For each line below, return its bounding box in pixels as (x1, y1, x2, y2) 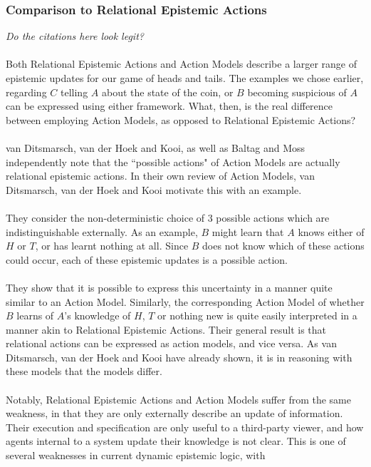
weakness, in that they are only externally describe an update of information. (6, 406, 343, 421)
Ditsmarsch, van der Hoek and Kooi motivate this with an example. (6, 182, 302, 197)
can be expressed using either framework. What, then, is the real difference (6, 98, 333, 113)
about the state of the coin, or (101, 84, 234, 99)
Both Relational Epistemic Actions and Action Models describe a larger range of (6, 56, 357, 71)
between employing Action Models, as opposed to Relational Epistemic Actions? (6, 112, 356, 127)
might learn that (211, 224, 284, 239)
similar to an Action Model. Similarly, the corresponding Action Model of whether (6, 294, 365, 309)
